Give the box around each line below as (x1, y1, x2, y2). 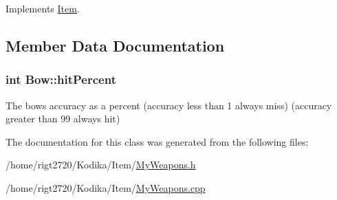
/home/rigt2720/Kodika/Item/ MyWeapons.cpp (6, 180, 206, 195)
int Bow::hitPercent (6, 71, 116, 88)
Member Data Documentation (6, 34, 225, 56)
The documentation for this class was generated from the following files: (6, 134, 309, 148)
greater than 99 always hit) (6, 111, 120, 126)
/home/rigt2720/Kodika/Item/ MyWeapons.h (6, 157, 196, 172)
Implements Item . (6, 1, 80, 15)
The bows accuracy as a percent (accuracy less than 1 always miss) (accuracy (6, 98, 332, 112)
